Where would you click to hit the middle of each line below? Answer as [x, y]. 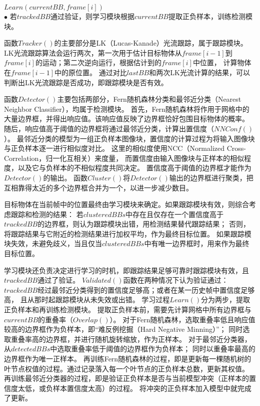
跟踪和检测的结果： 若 [47, 214]
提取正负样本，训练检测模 [210, 16]
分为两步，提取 [226, 299]
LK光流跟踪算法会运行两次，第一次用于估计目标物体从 [93, 52]
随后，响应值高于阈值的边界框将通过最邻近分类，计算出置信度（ [109, 128]
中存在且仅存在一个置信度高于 [175, 214]
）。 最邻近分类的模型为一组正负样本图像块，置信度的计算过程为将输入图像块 [129, 138]
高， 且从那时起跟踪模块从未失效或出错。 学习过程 [87, 299]
